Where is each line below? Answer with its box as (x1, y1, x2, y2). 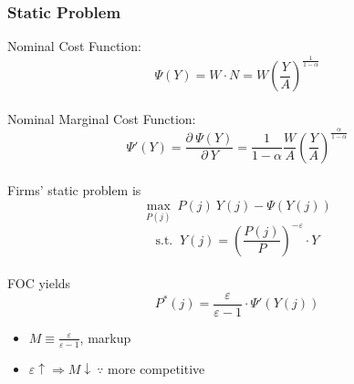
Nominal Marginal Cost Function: (7, 109, 196, 128)
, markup (79, 327, 131, 347)
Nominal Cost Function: (7, 36, 141, 56)
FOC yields (7, 274, 71, 293)
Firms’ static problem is (7, 181, 141, 200)
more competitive (108, 358, 205, 378)
